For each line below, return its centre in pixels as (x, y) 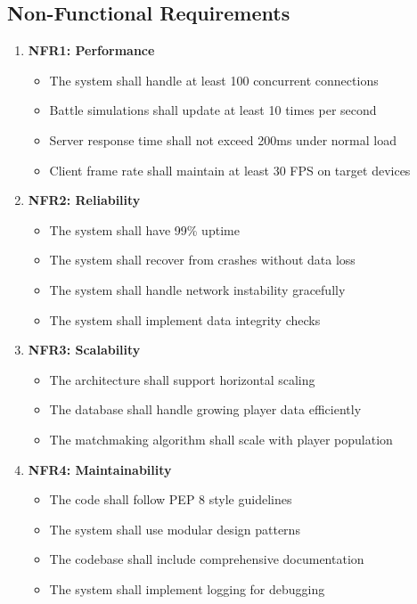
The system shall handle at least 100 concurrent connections (214, 80)
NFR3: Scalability (84, 350)
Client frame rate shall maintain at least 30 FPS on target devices (230, 170)
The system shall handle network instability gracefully (197, 289)
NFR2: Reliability (84, 200)
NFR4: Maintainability (100, 469)
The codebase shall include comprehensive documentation (207, 559)
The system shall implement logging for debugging (187, 588)
